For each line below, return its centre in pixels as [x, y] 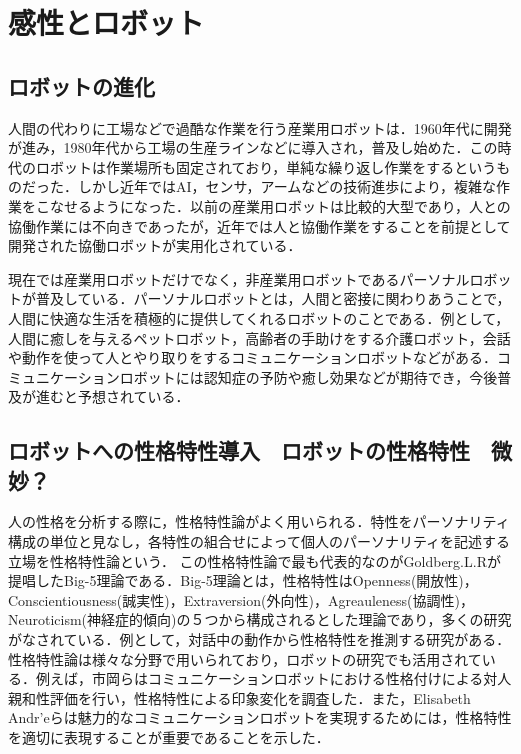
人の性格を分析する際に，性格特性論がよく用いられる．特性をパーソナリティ [259, 521]
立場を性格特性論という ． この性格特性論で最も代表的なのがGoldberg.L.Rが [254, 560]
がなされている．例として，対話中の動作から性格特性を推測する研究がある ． [259, 639]
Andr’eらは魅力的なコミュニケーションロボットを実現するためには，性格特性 [260, 717]
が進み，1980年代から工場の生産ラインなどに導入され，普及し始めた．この [253, 147]
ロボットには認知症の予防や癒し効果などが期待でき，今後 [308, 376]
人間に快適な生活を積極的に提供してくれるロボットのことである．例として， [259, 317]
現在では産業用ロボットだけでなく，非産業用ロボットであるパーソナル [239, 278]
